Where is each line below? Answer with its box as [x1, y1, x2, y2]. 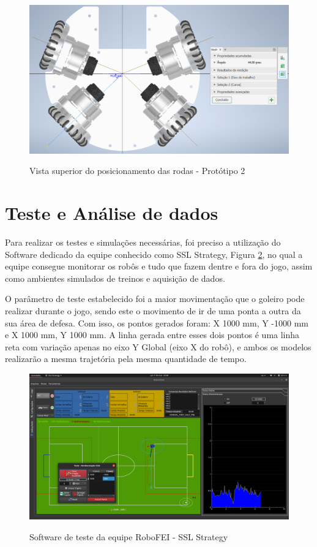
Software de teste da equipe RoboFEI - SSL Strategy [29, 530, 228, 543]
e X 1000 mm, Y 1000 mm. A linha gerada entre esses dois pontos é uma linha [5, 328, 300, 341]
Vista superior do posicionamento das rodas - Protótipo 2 [29, 164, 245, 177]
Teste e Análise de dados [5, 200, 218, 225]
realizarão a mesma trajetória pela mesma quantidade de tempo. [5, 352, 247, 365]
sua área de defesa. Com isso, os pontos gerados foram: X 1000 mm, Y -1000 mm [5, 316, 309, 329]
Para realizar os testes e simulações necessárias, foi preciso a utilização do [5, 235, 281, 248]
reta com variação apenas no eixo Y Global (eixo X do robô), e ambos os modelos [5, 340, 311, 353]
